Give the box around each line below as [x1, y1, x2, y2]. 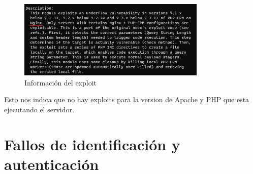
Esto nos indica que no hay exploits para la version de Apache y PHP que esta [4, 94, 249, 105]
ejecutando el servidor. [4, 104, 74, 114]
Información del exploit [24, 77, 97, 88]
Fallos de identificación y [4, 134, 180, 154]
